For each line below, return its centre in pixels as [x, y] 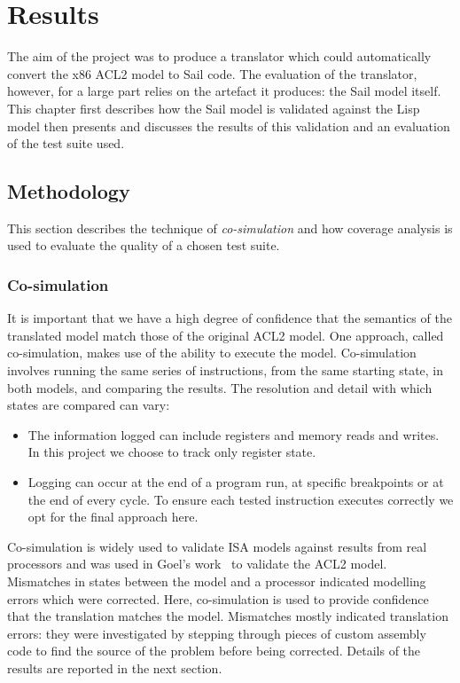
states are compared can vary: [89, 405]
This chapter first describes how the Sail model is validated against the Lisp [214, 108]
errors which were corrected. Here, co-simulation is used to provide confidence [218, 598]
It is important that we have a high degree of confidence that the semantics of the [230, 318]
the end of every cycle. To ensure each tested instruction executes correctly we [241, 499]
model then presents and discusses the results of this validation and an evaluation [229, 126]
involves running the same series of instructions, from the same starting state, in [226, 370]
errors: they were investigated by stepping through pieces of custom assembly [217, 633]
